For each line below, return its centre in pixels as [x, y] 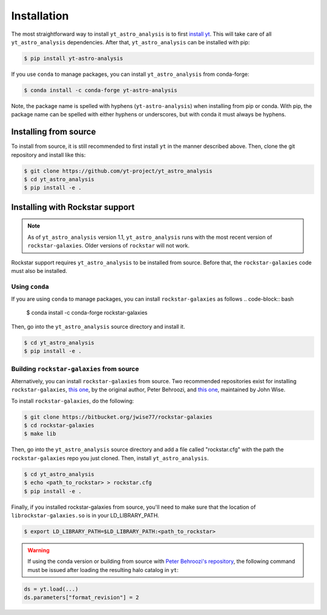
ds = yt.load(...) [51, 589]
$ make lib [40, 434]
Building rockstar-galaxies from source [75, 369]
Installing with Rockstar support [73, 207]
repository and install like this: [48, 155]
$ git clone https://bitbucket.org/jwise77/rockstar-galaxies [118, 417]
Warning [38, 550]
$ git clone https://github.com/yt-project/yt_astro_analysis [118, 171]
